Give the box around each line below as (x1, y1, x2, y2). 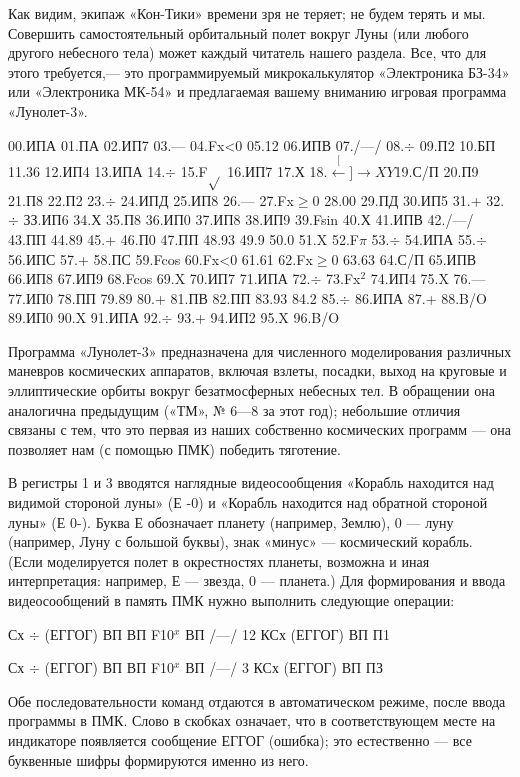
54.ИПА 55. (405, 228, 476, 249)
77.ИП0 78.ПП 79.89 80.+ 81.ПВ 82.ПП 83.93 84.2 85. (8, 287, 340, 308)
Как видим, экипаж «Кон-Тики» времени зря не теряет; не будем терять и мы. (8, 3, 486, 23)
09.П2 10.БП (419, 134, 496, 155)
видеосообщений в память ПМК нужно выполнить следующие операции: (8, 590, 455, 610)
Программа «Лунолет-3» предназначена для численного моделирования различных (8, 340, 512, 361)
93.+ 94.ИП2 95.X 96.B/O (177, 307, 340, 328)
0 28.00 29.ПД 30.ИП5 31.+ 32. (312, 189, 505, 210)
